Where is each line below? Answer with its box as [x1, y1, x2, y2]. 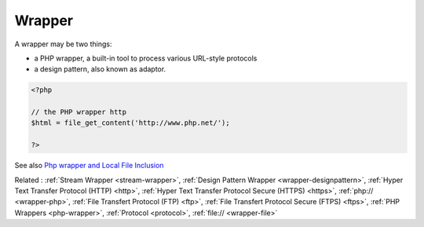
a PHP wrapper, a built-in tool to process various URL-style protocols [34, 53, 258, 63]
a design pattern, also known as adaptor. [34, 64, 166, 74]
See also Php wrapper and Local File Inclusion [14, 161, 164, 170]
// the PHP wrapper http [31, 108, 127, 117]
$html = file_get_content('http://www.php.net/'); [31, 119, 231, 127]
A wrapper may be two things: [14, 39, 112, 49]
